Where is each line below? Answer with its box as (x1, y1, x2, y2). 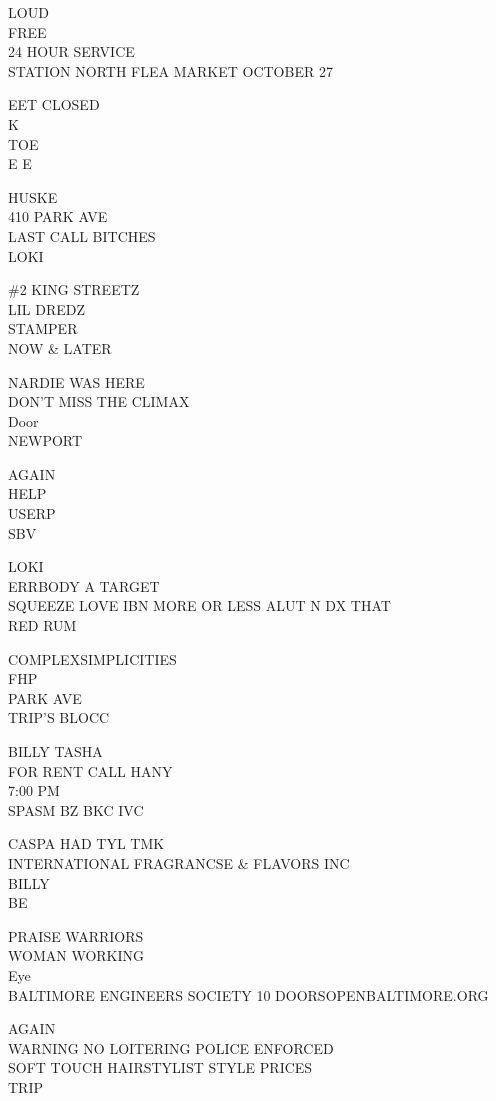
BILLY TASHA (8, 741, 103, 761)
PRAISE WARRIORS (8, 925, 144, 946)
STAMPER (8, 318, 78, 339)
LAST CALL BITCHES (8, 225, 156, 246)
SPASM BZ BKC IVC (8, 799, 144, 820)
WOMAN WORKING (8, 945, 145, 966)
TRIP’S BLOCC (8, 707, 110, 728)
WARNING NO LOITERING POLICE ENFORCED (8, 1037, 334, 1058)
